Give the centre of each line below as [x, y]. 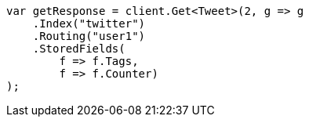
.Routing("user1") [89, 36]
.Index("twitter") [89, 24]
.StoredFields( [79, 49]
